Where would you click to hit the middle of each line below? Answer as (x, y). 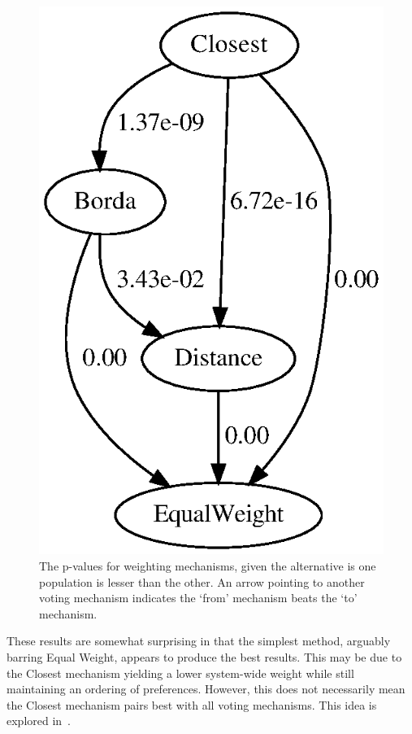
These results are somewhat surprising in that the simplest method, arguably (199, 641)
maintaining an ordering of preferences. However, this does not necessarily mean (206, 689)
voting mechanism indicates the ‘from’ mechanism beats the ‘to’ (198, 598)
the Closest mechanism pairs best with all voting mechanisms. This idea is (192, 704)
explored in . (39, 721)
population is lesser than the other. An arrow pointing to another (202, 581)
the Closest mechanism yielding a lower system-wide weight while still (180, 673)
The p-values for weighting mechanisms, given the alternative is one (208, 566)
